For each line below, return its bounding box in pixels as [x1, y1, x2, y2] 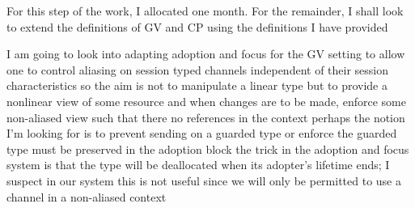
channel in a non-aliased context [6, 188, 167, 205]
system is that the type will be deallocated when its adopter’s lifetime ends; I [6, 156, 390, 173]
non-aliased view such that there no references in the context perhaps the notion [6, 108, 405, 125]
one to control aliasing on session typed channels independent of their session [6, 61, 389, 78]
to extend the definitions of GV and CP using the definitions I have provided [6, 18, 388, 35]
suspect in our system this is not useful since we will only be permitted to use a [6, 172, 401, 189]
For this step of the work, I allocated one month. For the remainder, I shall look [6, 2, 404, 19]
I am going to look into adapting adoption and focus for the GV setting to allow [6, 45, 405, 62]
